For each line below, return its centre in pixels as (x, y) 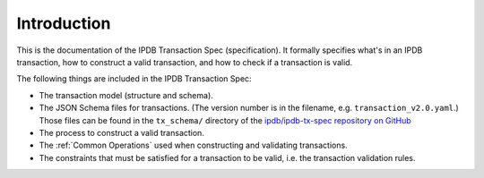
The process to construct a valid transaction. (122, 132)
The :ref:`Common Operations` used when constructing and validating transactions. (194, 145)
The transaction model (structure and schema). (126, 95)
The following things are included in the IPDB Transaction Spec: (134, 79)
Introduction (64, 23)
